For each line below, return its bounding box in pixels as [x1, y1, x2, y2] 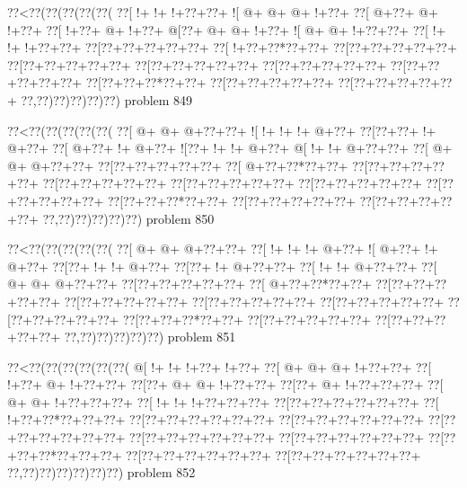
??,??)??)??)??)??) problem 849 [21, 90, 193, 109]
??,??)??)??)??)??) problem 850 [42, 209, 215, 227]
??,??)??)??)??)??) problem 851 [64, 327, 236, 346]
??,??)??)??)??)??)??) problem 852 [7, 463, 196, 482]
